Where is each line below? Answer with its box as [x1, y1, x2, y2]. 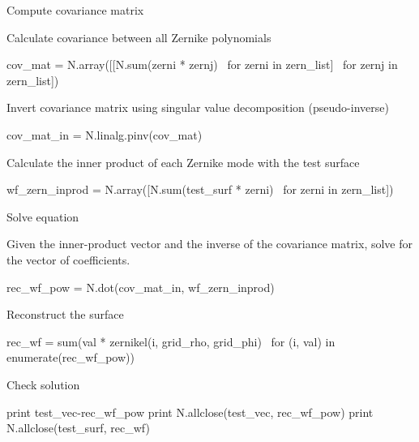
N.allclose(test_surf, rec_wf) [6, 419, 150, 436]
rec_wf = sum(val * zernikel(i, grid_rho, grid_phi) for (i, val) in [6, 333, 336, 350]
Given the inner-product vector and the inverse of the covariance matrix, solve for [6, 235, 413, 252]
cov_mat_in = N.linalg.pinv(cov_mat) [6, 126, 203, 143]
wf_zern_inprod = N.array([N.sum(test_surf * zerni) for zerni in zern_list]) [6, 181, 394, 198]
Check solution [6, 375, 80, 393]
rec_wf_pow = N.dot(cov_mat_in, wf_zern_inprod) [6, 278, 275, 295]
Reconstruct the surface [6, 306, 124, 323]
